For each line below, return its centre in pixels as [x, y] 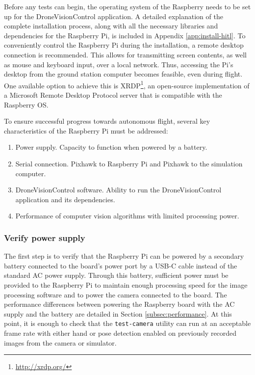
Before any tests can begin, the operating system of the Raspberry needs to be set [127, 6]
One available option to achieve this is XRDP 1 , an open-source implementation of [127, 84]
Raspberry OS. [26, 104]
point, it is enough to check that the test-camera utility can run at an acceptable [127, 323]
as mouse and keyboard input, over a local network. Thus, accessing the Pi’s [119, 64]
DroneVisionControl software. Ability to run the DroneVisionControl [118, 190]
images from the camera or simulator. [60, 342]
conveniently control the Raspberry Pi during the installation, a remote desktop [124, 45]
